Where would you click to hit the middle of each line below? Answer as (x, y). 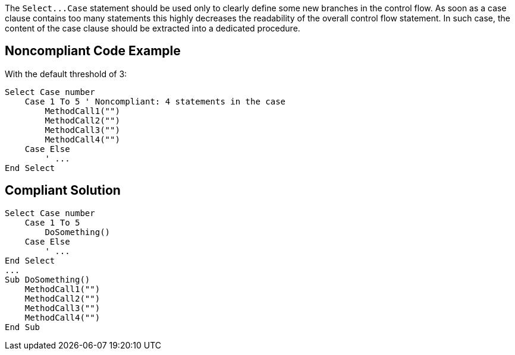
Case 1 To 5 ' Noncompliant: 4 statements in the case (155, 101)
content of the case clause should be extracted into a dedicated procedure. (153, 28)
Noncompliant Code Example (93, 51)
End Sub (23, 327)
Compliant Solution (63, 191)
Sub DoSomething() (48, 279)
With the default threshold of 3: (66, 74)
